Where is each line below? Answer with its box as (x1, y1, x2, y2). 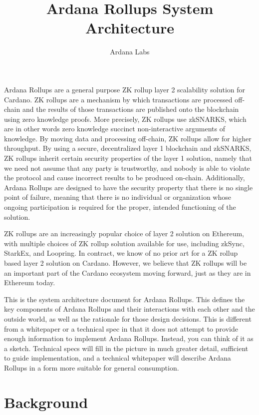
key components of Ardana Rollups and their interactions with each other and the (4, 304, 255, 314)
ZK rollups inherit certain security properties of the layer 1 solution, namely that (4, 153, 252, 163)
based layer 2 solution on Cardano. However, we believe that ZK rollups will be (4, 258, 247, 268)
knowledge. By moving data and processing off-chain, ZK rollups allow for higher (4, 133, 252, 143)
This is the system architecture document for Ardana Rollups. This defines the (4, 294, 245, 304)
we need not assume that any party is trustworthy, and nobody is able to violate (4, 162, 250, 173)
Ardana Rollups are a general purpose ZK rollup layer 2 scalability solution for (4, 84, 246, 94)
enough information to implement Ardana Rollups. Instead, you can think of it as (4, 333, 254, 344)
